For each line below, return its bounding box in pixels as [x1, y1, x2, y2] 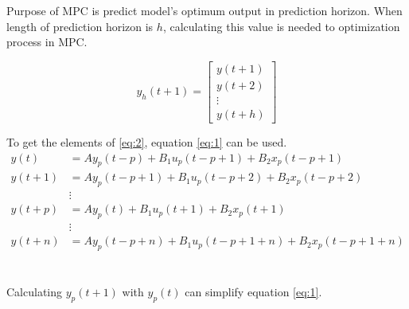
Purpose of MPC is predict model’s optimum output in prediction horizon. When [6, 2, 403, 18]
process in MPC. [6, 33, 88, 50]
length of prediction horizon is [6, 18, 154, 34]
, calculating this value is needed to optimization [162, 18, 400, 34]
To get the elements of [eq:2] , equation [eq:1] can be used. [6, 133, 287, 150]
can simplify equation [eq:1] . [185, 284, 322, 300]
